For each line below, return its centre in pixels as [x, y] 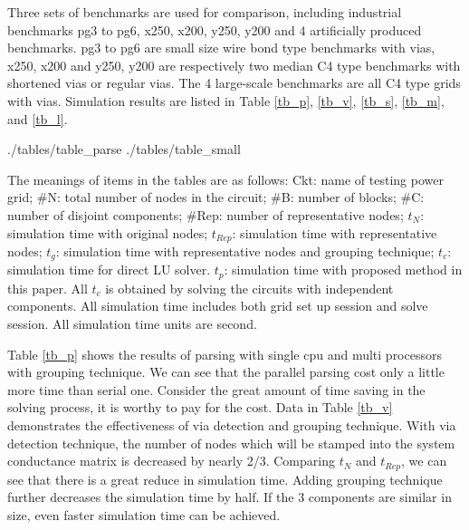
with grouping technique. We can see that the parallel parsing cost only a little [226, 372]
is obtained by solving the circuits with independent [249, 288]
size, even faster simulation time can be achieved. [144, 514]
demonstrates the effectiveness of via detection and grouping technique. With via [232, 425]
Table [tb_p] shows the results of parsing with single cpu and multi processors [225, 354]
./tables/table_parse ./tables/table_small [124, 149]
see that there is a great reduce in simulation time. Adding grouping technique [225, 479]
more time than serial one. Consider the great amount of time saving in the [216, 389]
